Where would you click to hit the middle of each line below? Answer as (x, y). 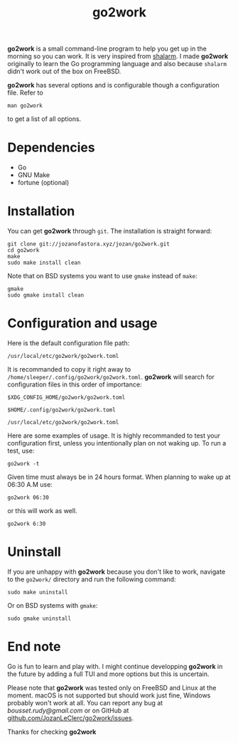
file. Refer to (26, 93)
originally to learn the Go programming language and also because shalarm (117, 64)
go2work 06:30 (28, 497)
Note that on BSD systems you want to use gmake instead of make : (102, 276)
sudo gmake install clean (45, 295)
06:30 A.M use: (30, 484)
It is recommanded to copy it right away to (69, 369)
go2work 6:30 (27, 524)
